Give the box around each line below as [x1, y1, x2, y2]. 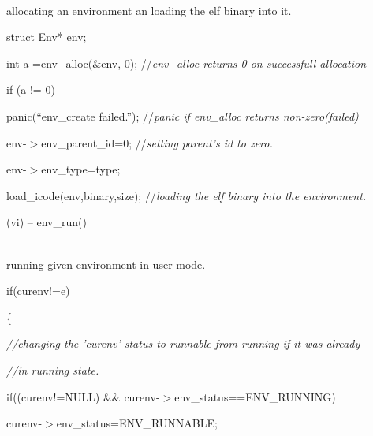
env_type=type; [41, 161, 121, 177]
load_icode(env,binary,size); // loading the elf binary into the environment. [6, 187, 367, 203]
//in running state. [6, 361, 99, 378]
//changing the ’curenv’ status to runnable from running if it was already [6, 335, 360, 352]
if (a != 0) [6, 81, 55, 98]
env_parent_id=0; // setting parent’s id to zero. [41, 134, 273, 151]
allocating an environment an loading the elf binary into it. [6, 2, 292, 18]
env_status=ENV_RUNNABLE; [56, 415, 218, 431]
